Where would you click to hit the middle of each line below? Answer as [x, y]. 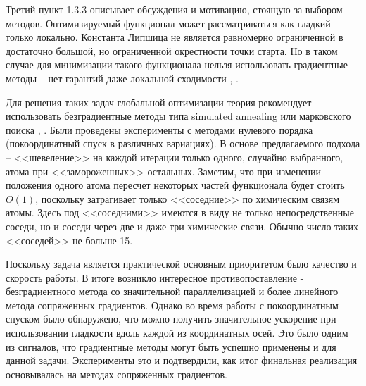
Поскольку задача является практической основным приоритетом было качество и [181, 264]
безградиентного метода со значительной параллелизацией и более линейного [172, 291]
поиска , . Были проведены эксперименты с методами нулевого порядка [159, 129]
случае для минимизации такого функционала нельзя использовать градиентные [177, 64]
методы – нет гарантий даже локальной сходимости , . [122, 78]
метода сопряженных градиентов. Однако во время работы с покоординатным [172, 305]
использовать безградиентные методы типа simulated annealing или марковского [178, 116]
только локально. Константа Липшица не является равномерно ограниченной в [175, 37]
